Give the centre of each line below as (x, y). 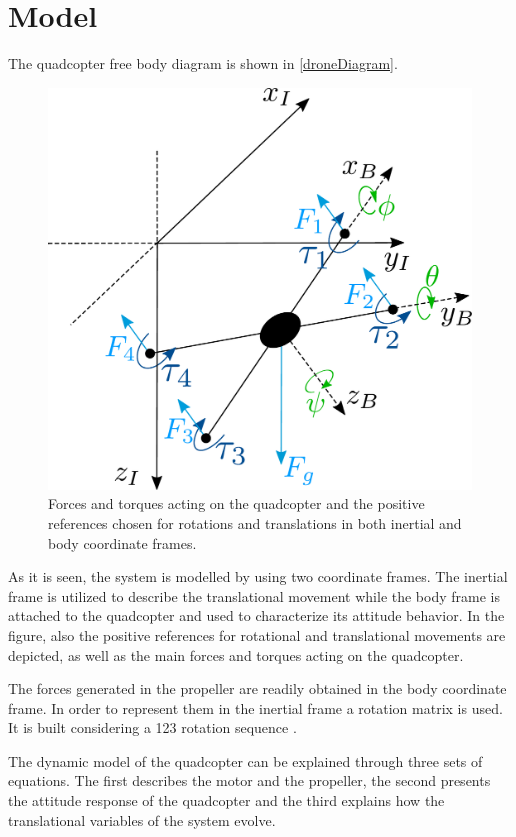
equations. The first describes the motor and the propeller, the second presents (249, 780)
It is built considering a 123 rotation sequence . (152, 727)
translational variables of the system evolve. (142, 819)
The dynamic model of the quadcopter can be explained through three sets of (245, 760)
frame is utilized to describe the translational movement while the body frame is (254, 595)
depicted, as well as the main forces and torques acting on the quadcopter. (236, 654)
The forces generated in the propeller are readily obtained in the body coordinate (257, 688)
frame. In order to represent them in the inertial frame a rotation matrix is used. (255, 707)
